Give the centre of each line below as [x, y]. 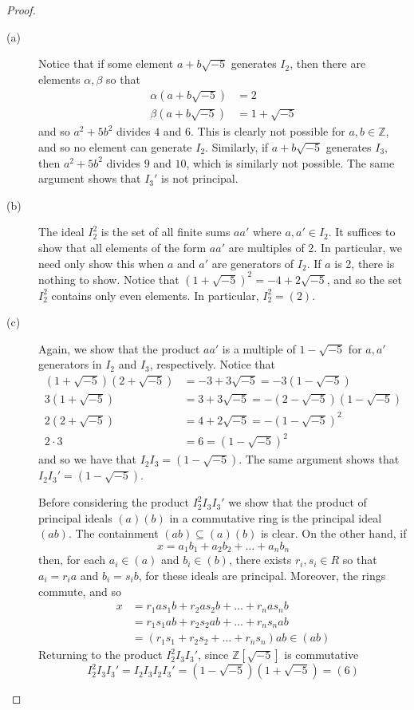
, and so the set [364, 279]
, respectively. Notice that [213, 364]
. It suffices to [362, 232]
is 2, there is [365, 263]
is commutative [321, 655]
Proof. [21, 10]
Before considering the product [114, 502]
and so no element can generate [115, 147]
